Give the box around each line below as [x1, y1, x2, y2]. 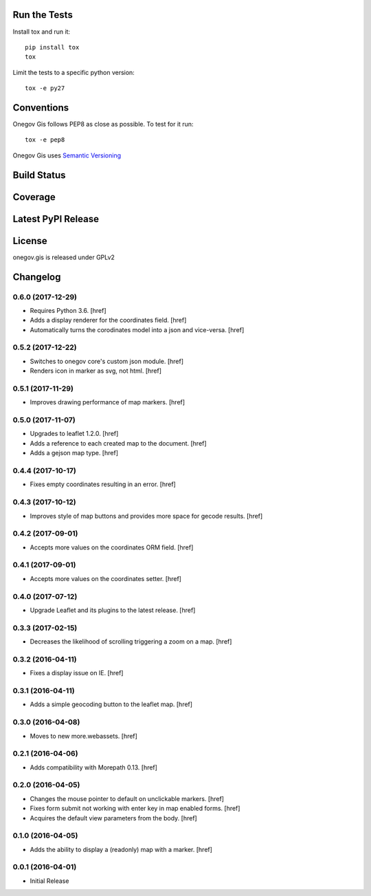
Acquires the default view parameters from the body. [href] [30, 813, 197, 822]
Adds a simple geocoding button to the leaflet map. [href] [30, 700, 192, 708]
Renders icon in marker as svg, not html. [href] [30, 367, 161, 375]
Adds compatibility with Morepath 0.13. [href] [30, 763, 158, 772]
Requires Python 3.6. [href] [30, 306, 106, 314]
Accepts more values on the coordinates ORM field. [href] [30, 543, 194, 551]
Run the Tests [12, 9, 74, 21]
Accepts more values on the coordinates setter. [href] [30, 574, 182, 582]
